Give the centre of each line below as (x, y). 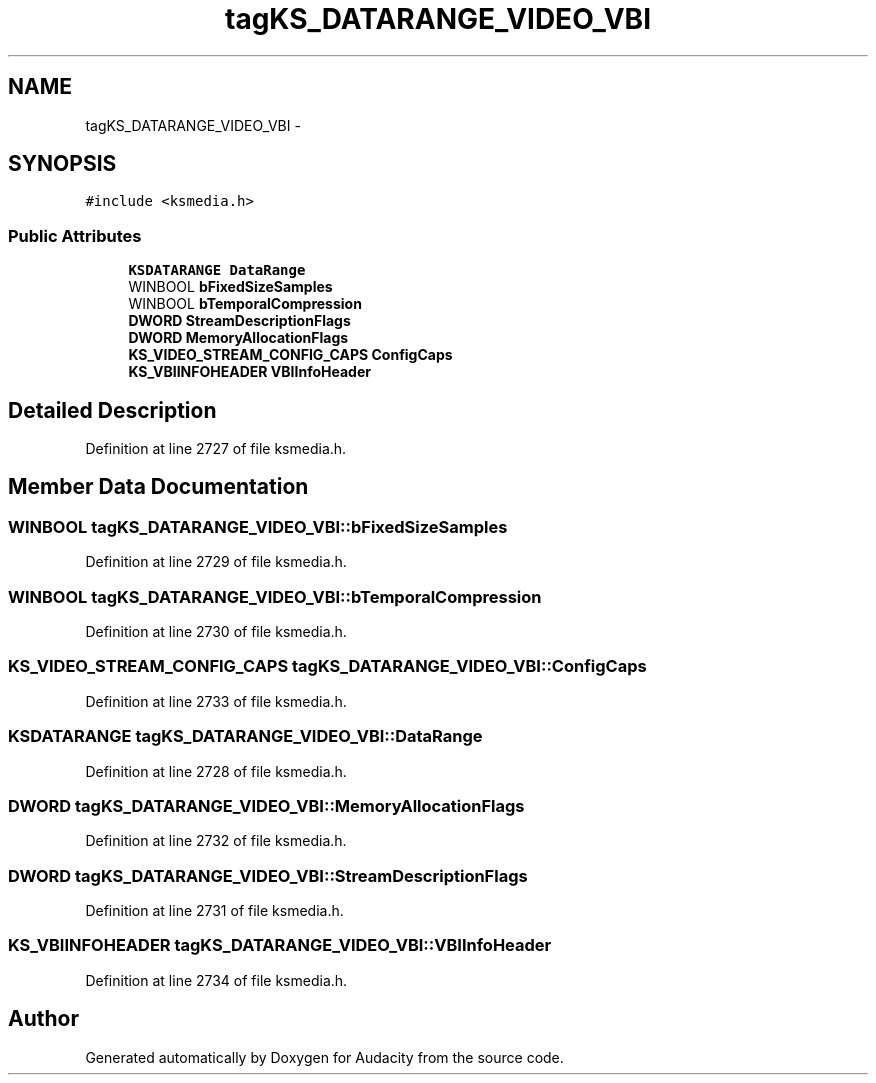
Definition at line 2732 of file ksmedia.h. (216, 841)
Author (43, 1019)
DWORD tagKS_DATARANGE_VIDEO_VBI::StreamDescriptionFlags (268, 875)
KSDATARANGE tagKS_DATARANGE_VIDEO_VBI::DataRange (245, 736)
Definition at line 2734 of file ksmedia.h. (216, 980)
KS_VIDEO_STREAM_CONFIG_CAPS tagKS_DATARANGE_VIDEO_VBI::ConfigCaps (327, 666)
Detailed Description (112, 410)
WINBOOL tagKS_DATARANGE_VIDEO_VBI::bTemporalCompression (275, 596)
